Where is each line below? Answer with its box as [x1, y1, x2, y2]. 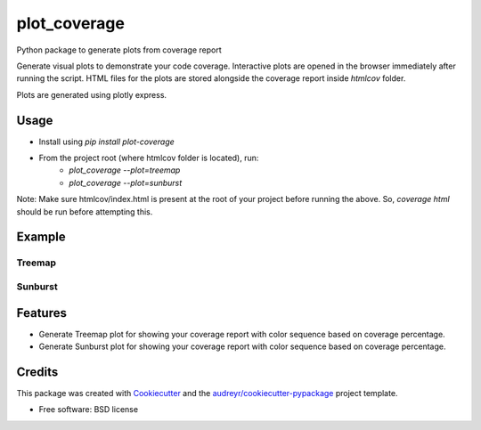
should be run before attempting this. [16, 206, 153, 217]
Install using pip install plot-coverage [38, 136, 175, 147]
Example [16, 230, 66, 245]
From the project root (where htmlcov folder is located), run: [38, 152, 259, 164]
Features [16, 305, 67, 320]
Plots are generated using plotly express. [16, 89, 167, 100]
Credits [16, 364, 59, 379]
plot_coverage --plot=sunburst [69, 177, 183, 188]
